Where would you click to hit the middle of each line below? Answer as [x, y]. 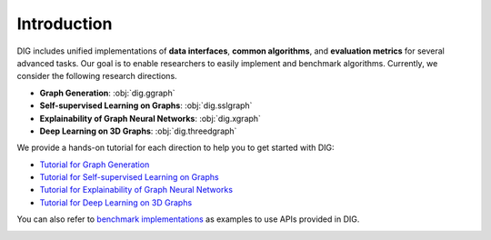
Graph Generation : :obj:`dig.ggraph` [107, 93]
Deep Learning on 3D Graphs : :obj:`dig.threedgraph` [138, 131]
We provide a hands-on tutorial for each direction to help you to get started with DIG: [176, 148]
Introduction [65, 24]
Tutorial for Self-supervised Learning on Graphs [129, 177]
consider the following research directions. [97, 76]
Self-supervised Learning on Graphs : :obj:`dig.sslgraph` [146, 105]
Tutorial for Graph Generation [95, 165]
